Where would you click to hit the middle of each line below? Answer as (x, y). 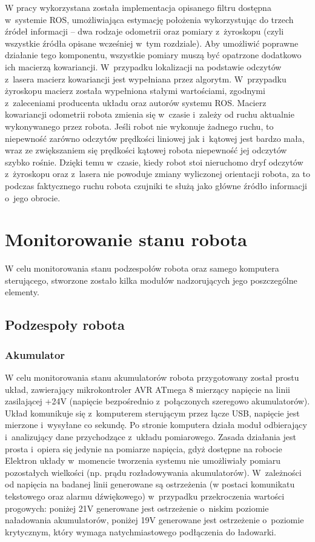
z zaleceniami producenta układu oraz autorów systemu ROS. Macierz (136, 102)
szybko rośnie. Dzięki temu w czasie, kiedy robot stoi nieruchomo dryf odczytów (154, 162)
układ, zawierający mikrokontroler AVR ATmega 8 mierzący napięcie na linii (148, 389)
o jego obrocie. (33, 197)
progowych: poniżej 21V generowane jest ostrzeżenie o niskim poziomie (137, 508)
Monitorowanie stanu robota (126, 239)
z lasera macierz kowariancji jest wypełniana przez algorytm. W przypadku (146, 79)
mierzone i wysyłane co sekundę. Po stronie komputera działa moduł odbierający (156, 425)
